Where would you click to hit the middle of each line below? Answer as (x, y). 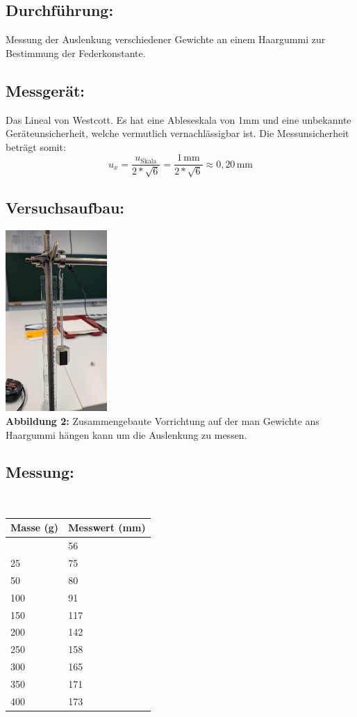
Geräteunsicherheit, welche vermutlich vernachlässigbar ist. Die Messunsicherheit (177, 133)
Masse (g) (35, 527)
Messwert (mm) (107, 527)
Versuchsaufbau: (65, 208)
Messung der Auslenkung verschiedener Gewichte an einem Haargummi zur (166, 39)
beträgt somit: (36, 146)
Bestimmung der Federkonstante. (76, 53)
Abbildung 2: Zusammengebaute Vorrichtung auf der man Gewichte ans (163, 420)
